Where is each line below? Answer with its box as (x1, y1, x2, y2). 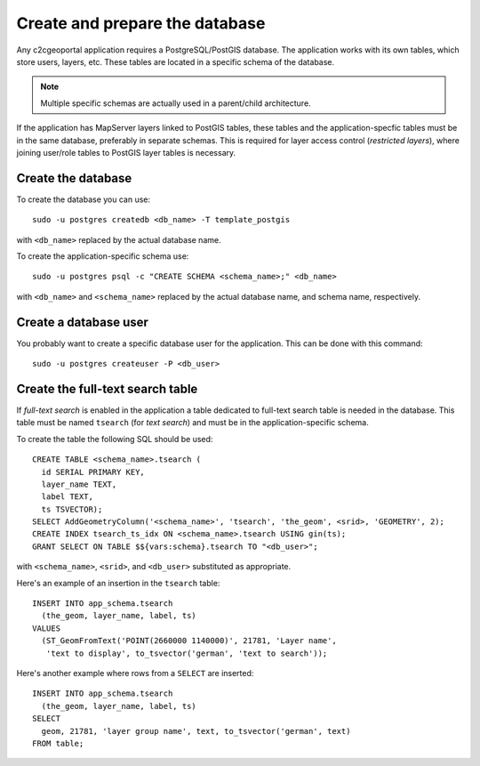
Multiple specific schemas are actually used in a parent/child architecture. (40, 98, 311, 109)
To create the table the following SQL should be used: (16, 433, 213, 444)
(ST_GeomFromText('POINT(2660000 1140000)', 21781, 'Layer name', (41, 636, 337, 646)
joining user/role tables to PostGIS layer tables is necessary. (16, 147, 236, 157)
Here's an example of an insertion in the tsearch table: (16, 577, 220, 588)
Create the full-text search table (16, 381, 198, 396)
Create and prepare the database (16, 13, 266, 33)
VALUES (32, 623, 61, 633)
